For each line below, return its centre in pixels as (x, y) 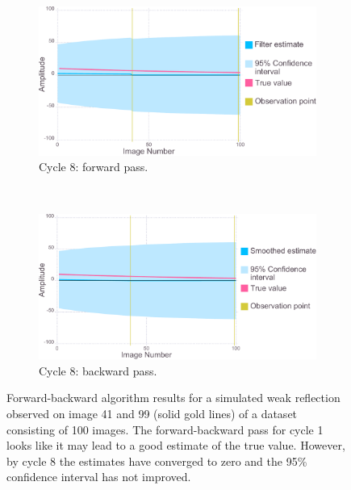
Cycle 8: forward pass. (94, 167)
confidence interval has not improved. (99, 477)
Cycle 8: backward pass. (98, 370)
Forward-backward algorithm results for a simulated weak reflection (173, 398)
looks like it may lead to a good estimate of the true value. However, (176, 445)
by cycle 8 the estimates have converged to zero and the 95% (157, 461)
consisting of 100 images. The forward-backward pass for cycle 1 (165, 429)
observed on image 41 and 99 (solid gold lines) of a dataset (152, 414)
